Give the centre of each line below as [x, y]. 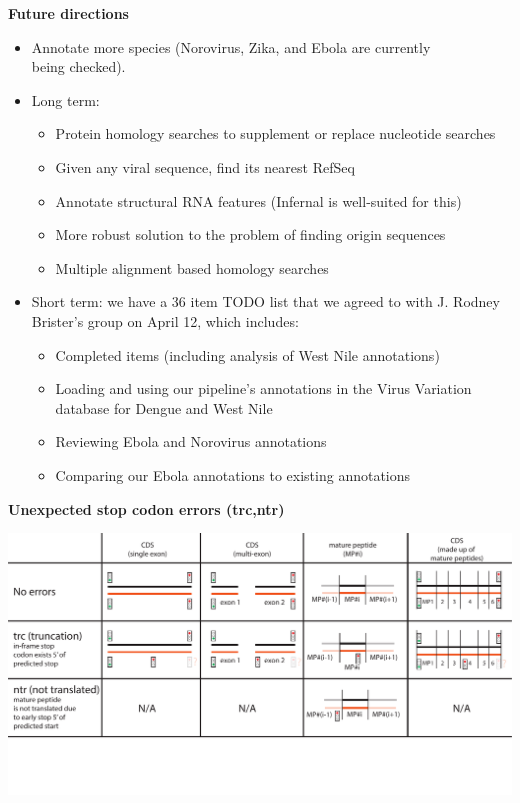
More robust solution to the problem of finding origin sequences [250, 234]
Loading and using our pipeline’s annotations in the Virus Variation [263, 388]
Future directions [68, 13]
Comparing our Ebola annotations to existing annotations [233, 474]
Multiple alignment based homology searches [192, 267]
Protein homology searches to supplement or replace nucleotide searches [275, 133]
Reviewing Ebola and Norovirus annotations [191, 441]
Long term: [65, 99]
